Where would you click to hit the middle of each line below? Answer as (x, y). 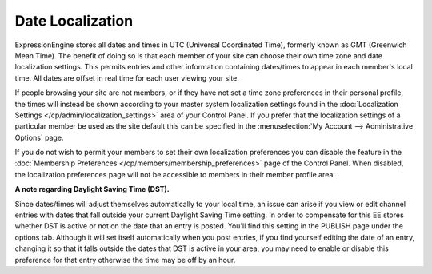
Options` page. (39, 137)
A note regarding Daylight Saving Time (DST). (92, 189)
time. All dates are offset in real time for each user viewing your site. (127, 78)
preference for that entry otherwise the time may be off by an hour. (125, 260)
